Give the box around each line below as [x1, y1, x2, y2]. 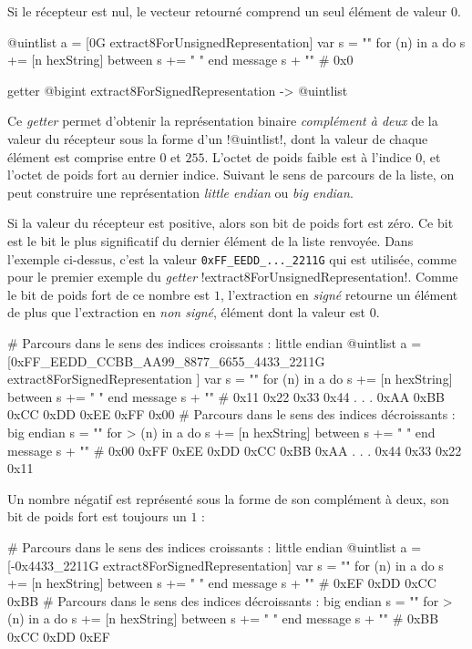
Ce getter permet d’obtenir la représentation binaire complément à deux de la [7, 111, 438, 130]
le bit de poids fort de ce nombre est [7, 284, 210, 304]
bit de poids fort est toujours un [7, 507, 187, 526]
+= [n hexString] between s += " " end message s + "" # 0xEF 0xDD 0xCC [7, 573, 436, 592]
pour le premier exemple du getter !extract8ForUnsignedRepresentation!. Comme [7, 267, 458, 286]
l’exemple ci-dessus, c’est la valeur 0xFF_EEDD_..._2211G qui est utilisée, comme [7, 249, 457, 268]
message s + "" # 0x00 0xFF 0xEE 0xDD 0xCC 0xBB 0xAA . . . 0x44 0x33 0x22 [7, 440, 462, 459]
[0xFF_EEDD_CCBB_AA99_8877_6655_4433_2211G [7, 351, 325, 370]
